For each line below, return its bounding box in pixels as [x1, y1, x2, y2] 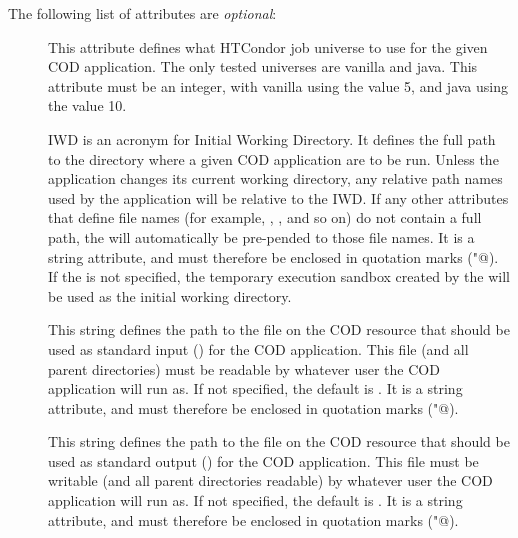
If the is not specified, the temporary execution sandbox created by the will [48, 266, 510, 287]
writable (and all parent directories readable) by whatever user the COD [48, 470, 493, 491]
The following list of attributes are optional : [8, 3, 277, 23]
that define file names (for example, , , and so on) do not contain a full [48, 207, 482, 228]
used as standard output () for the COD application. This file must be [48, 450, 479, 471]
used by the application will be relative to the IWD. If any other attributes [48, 187, 509, 208]
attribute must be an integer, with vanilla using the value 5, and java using [48, 75, 508, 96]
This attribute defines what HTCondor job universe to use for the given [48, 36, 488, 57]
